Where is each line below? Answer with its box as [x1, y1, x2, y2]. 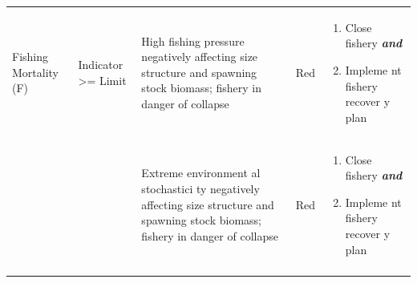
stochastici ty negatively [141, 180, 260, 196]
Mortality [12, 63, 59, 80]
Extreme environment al [141, 164, 261, 181]
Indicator [78, 55, 123, 72]
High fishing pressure [141, 32, 245, 49]
